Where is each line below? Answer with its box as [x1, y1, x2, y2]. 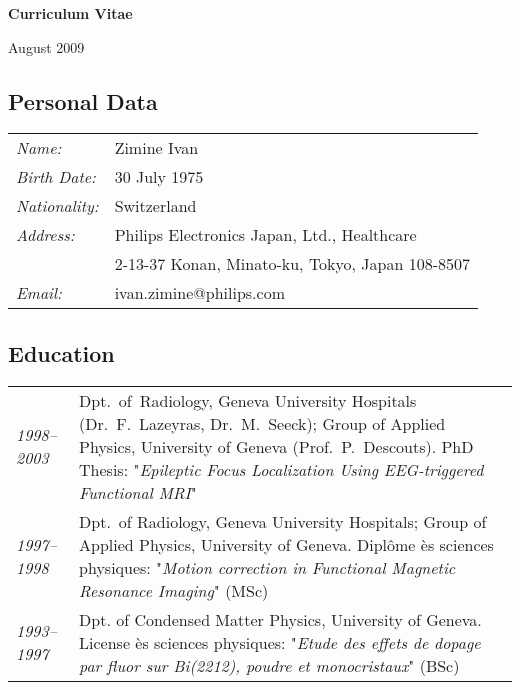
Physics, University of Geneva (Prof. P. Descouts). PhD [79, 434, 474, 458]
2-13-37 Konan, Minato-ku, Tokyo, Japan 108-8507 [114, 252, 471, 276]
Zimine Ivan [114, 136, 199, 160]
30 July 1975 [114, 165, 204, 189]
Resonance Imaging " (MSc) [79, 578, 269, 602]
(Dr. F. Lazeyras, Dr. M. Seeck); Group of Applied [79, 411, 446, 435]
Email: [16, 281, 63, 305]
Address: [16, 223, 75, 247]
